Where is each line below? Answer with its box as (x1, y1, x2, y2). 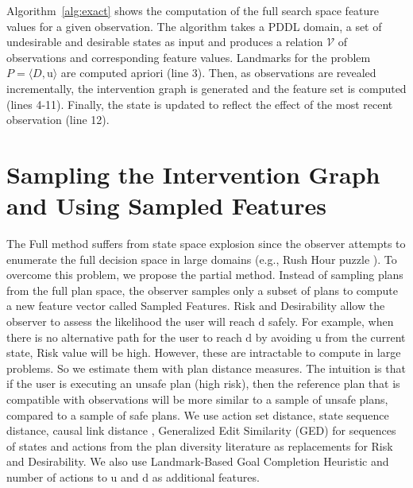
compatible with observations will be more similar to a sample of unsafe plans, (6, 391, 388, 407)
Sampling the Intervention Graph (6, 157, 380, 190)
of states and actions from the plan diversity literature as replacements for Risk (6, 437, 393, 454)
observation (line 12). (6, 111, 110, 128)
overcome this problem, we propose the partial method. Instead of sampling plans (6, 266, 403, 283)
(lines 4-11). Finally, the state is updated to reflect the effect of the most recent (6, 95, 393, 112)
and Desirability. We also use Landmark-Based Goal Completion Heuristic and (6, 453, 389, 470)
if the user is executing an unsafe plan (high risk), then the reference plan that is (6, 375, 400, 392)
